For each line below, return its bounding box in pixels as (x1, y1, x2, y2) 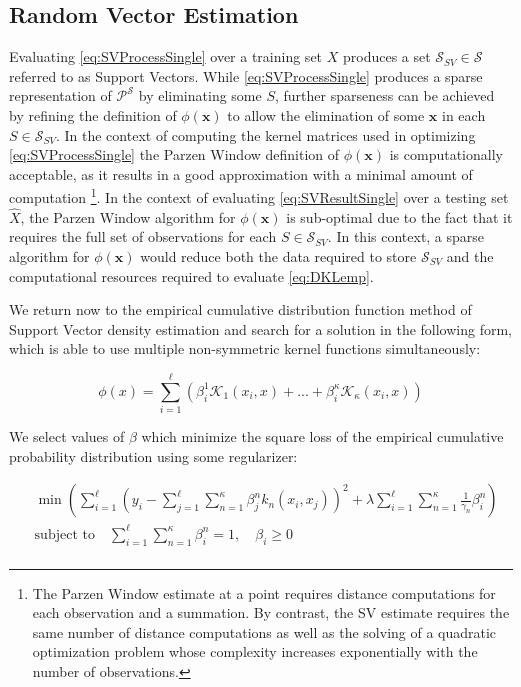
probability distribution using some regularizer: (9, 445, 298, 466)
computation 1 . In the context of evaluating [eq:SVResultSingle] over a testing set (9, 184, 509, 208)
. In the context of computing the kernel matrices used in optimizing (55, 124, 476, 145)
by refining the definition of (9, 104, 177, 125)
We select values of (9, 426, 125, 447)
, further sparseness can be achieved (274, 85, 495, 106)
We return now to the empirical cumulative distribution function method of (9, 299, 472, 320)
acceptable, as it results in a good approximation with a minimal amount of (9, 163, 473, 184)
